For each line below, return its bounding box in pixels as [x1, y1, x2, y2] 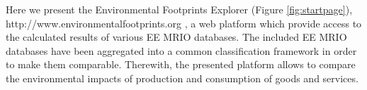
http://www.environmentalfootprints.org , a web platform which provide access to [6, 15, 362, 30]
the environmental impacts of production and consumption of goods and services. [6, 70, 358, 85]
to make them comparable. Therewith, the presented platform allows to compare [6, 57, 356, 72]
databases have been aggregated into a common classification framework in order [6, 43, 357, 58]
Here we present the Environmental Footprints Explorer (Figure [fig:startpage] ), [6, 2, 353, 16]
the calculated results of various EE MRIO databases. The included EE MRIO [6, 30, 347, 44]
